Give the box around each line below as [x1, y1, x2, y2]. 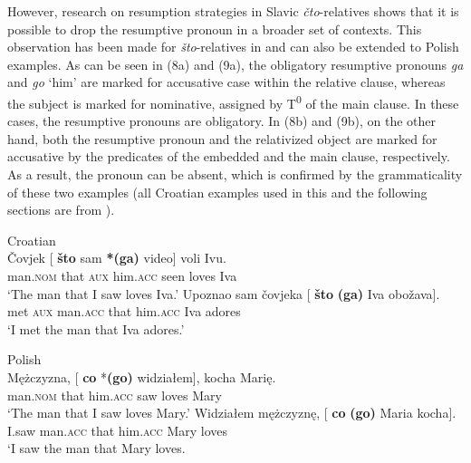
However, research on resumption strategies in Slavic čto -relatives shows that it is [7, 2, 459, 20]
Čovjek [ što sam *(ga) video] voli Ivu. [7, 248, 226, 267]
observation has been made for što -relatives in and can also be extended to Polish [7, 37, 459, 56]
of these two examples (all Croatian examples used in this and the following [7, 182, 428, 201]
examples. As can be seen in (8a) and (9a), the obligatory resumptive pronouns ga [7, 54, 464, 73]
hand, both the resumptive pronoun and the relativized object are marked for [7, 129, 437, 148]
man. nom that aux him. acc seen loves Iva [7, 265, 237, 285]
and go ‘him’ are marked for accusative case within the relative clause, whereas [7, 72, 446, 92]
